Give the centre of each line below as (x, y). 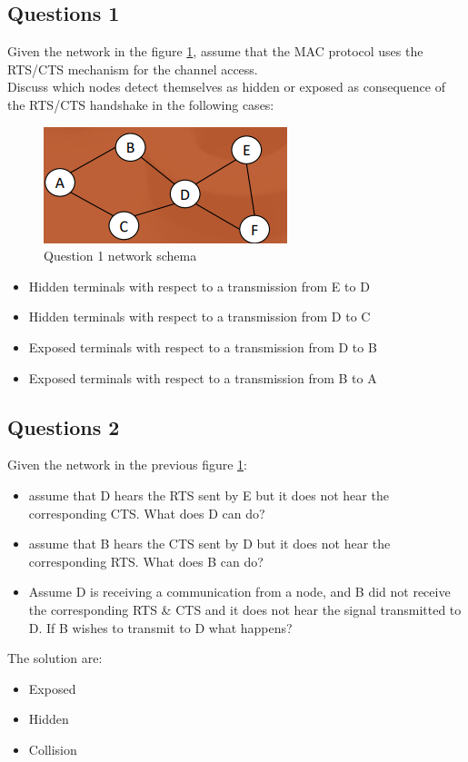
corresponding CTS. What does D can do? (147, 513)
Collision (53, 749)
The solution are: (55, 658)
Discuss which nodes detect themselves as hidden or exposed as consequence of (226, 87)
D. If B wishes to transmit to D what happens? (160, 627)
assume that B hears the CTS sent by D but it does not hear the (209, 544)
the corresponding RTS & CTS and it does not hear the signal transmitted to (245, 609)
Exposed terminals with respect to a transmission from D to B (203, 346)
